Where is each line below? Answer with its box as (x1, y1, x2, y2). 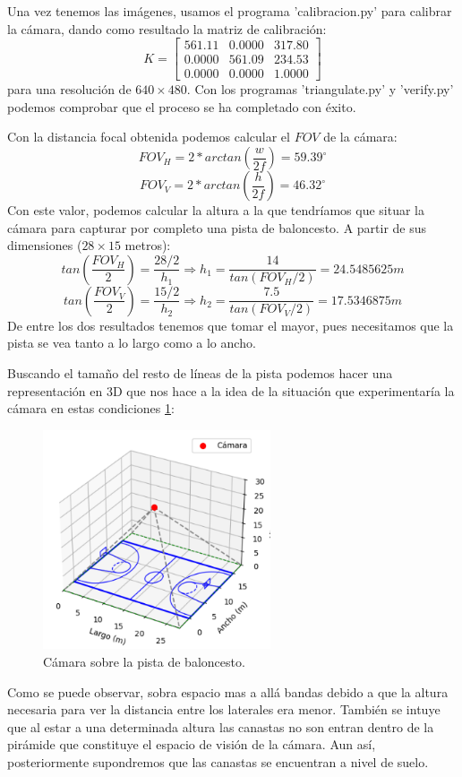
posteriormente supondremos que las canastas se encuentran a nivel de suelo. (7, 753, 429, 771)
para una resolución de (7, 80, 132, 99)
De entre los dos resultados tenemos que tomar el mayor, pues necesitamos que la (7, 315, 454, 334)
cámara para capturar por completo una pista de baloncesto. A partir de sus (7, 218, 427, 237)
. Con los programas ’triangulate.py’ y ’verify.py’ (186, 80, 454, 99)
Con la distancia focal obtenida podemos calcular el (7, 127, 290, 146)
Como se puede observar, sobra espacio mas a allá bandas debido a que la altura (7, 682, 449, 701)
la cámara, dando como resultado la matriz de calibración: (7, 19, 327, 38)
